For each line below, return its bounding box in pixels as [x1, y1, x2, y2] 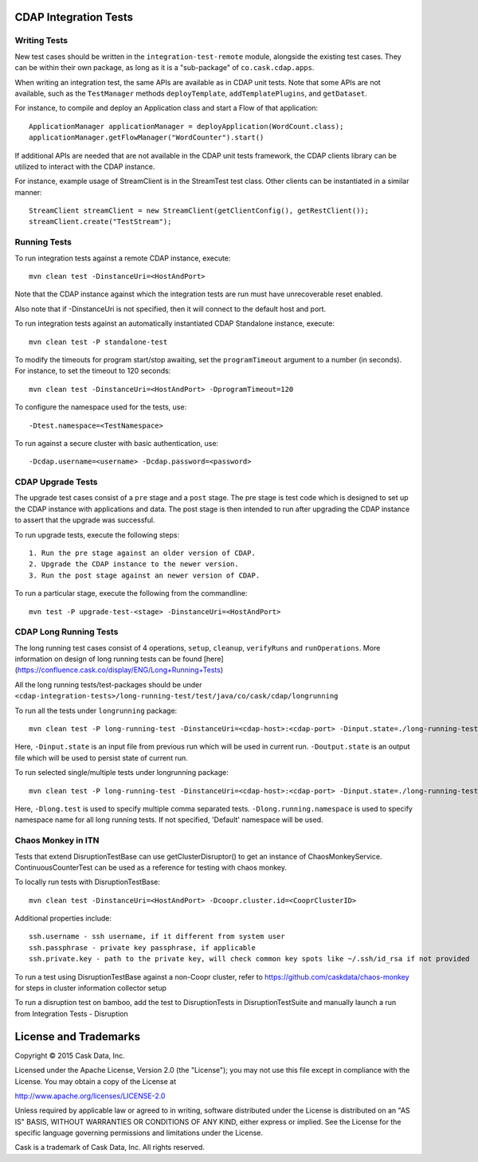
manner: [14, 187, 43, 197]
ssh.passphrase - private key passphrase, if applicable [29, 943, 257, 952]
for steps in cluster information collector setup [14, 984, 167, 993]
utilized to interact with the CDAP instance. [14, 162, 155, 171]
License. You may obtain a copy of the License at [14, 1076, 177, 1086]
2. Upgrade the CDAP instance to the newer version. [29, 560, 239, 569]
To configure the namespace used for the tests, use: [14, 402, 187, 412]
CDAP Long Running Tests [14, 626, 119, 637]
